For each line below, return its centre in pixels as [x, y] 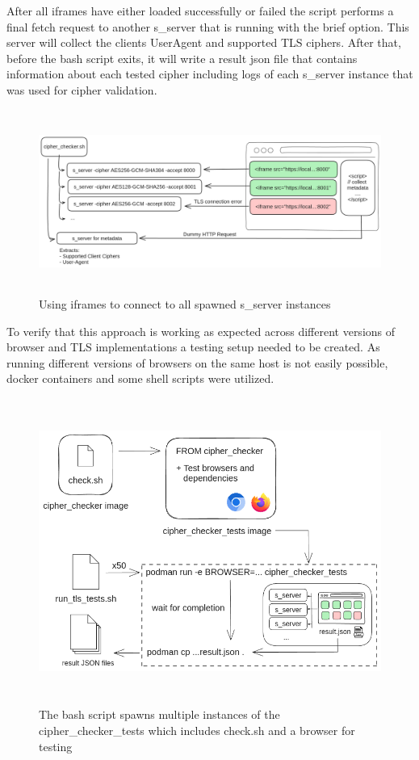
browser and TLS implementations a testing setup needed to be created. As [193, 347]
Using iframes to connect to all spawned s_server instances [185, 303]
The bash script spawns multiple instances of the [159, 714]
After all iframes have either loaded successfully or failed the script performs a [200, 10]
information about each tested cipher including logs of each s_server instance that [210, 74]
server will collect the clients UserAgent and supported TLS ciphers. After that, [204, 42]
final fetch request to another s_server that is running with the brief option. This [208, 26]
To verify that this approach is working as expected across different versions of [201, 331]
